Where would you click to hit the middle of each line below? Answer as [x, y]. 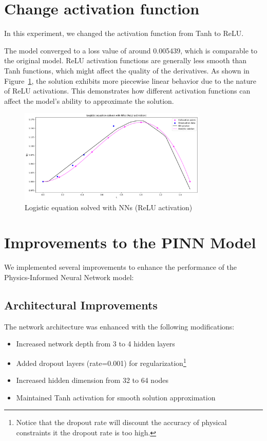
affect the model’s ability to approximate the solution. [89, 100]
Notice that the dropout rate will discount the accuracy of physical [121, 422]
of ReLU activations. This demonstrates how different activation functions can [127, 91]
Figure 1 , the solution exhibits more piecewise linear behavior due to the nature [130, 80]
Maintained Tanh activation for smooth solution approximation [116, 397]
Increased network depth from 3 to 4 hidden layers [96, 344]
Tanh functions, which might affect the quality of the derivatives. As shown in [127, 70]
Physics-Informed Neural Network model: [69, 277]
